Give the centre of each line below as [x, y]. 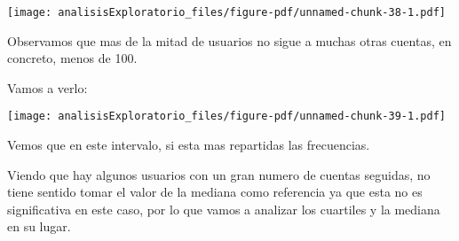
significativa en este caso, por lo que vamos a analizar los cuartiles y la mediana [224, 209]
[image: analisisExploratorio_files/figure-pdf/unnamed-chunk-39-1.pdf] [226, 117]
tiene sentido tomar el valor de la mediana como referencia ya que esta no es [215, 192]
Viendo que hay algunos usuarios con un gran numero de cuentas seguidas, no [219, 174]
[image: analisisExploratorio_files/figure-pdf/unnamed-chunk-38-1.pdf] [226, 12]
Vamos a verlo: [47, 87]
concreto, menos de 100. [72, 58]
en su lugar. [39, 226]
